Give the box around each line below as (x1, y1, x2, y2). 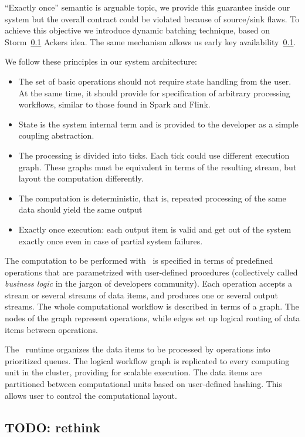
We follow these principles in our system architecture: (5, 55, 197, 68)
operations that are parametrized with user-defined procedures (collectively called (5, 265, 298, 278)
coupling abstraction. (18, 129, 94, 142)
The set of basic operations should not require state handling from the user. (18, 75, 292, 87)
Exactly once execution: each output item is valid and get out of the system (18, 223, 292, 235)
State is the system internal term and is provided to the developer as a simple (18, 117, 299, 130)
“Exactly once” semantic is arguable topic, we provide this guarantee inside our (5, 1, 290, 13)
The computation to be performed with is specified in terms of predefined (5, 254, 273, 267)
